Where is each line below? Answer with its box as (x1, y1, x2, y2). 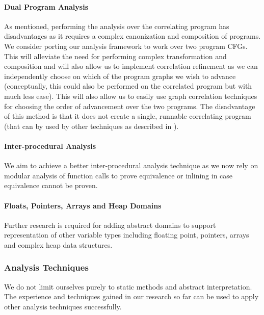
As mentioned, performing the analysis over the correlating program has (4, 20, 229, 31)
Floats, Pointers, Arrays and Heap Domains (4, 200, 162, 211)
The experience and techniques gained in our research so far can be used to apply (4, 291, 259, 302)
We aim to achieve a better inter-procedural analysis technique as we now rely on (4, 160, 258, 171)
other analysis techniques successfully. (4, 301, 122, 311)
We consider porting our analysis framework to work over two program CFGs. (4, 40, 248, 51)
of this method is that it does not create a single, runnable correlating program (4, 111, 251, 121)
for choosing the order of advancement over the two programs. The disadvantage (4, 100, 255, 111)
